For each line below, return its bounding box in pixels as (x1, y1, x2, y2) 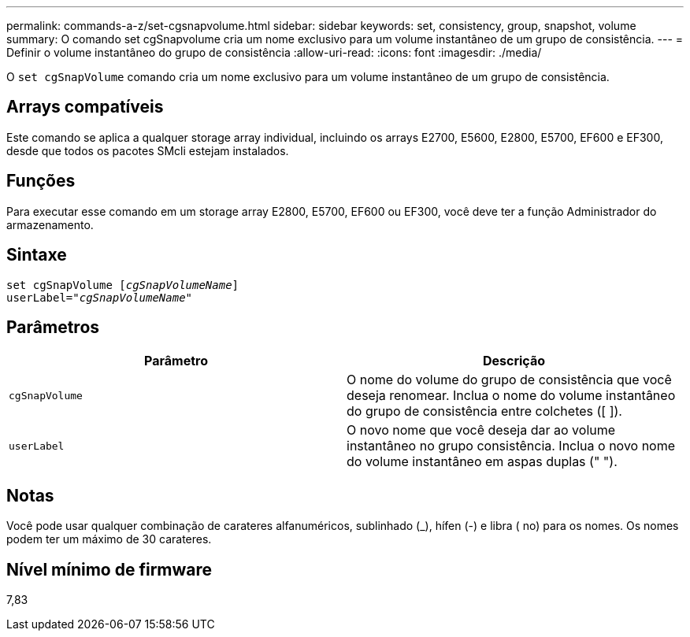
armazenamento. (6, 217, 94, 231)
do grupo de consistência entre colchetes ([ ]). (347, 403, 622, 420)
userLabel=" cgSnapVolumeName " (6, 291, 193, 304)
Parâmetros (6, 317, 100, 337)
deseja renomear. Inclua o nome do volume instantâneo (347, 387, 676, 404)
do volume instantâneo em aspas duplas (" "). (347, 454, 618, 470)
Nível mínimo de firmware (6, 559, 213, 580)
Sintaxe (6, 245, 67, 265)
